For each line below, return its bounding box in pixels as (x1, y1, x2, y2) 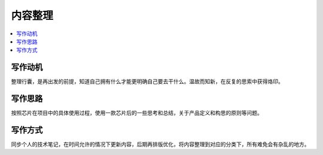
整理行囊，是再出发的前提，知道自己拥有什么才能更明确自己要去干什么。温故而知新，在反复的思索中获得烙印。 (11, 78, 284, 85)
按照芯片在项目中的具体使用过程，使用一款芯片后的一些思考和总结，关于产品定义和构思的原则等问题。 (11, 110, 263, 117)
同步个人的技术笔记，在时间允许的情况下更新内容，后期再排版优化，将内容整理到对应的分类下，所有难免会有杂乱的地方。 (11, 141, 310, 148)
